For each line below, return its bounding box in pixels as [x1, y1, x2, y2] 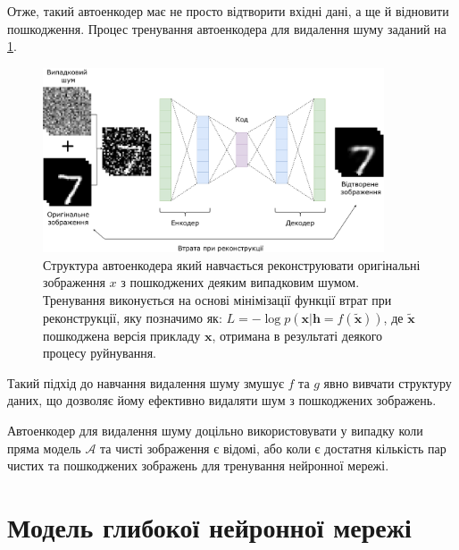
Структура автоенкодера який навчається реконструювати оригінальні [43, 255, 421, 274]
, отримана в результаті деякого [212, 326, 383, 344]
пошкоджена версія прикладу [43, 326, 201, 344]
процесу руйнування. [43, 343, 156, 362]
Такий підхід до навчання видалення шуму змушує [7, 373, 284, 392]
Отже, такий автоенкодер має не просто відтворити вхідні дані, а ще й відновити [7, 2, 449, 20]
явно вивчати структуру [323, 373, 452, 392]
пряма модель [7, 438, 81, 457]
